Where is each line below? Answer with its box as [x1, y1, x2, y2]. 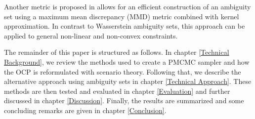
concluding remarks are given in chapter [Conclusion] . [4, 105, 167, 115]
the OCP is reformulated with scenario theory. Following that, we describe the [4, 66, 241, 77]
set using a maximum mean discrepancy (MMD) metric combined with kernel [4, 11, 239, 21]
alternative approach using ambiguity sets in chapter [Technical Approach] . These [4, 76, 252, 86]
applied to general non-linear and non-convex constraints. [4, 30, 178, 40]
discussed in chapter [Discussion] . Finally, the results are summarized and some [4, 95, 244, 106]
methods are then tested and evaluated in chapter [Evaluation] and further [4, 85, 230, 96]
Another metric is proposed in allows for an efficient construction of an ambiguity [4, 1, 251, 11]
